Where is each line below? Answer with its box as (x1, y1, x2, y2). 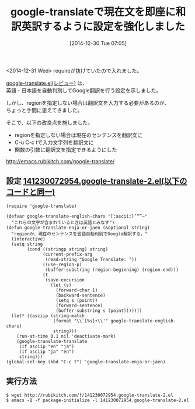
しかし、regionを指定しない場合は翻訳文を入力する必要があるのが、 (6, 99, 170, 106)
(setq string (11, 241, 43, 247)
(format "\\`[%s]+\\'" (53, 318, 109, 324)
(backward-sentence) (55, 292, 106, 298)
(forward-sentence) (55, 303, 103, 308)
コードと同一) (6, 187, 55, 197)
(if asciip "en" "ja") (19, 343, 75, 349)
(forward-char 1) (55, 287, 98, 293)
